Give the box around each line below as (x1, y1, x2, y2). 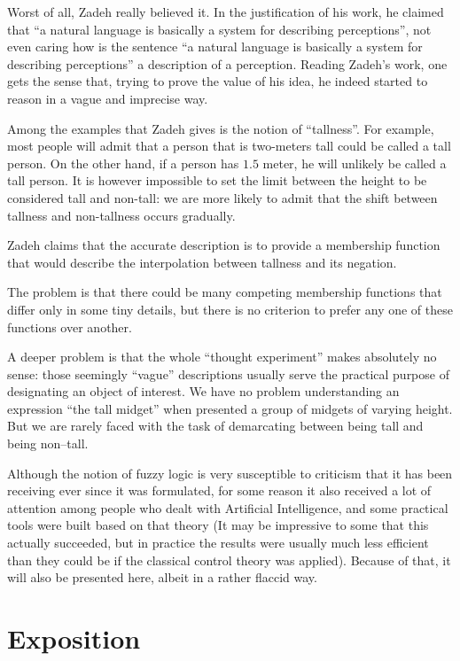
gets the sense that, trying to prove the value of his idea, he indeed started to (7, 72, 428, 90)
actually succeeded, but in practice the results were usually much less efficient (7, 533, 429, 552)
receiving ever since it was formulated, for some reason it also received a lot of (7, 481, 432, 500)
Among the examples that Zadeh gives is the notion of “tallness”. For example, (7, 119, 434, 137)
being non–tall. (7, 434, 89, 453)
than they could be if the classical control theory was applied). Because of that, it (7, 550, 451, 569)
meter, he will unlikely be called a (262, 153, 447, 172)
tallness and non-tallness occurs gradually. (7, 206, 236, 224)
